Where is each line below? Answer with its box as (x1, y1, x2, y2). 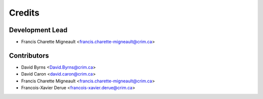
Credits (9, 7, 40, 18)
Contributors (9, 51, 49, 59)
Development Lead (9, 26, 68, 34)
